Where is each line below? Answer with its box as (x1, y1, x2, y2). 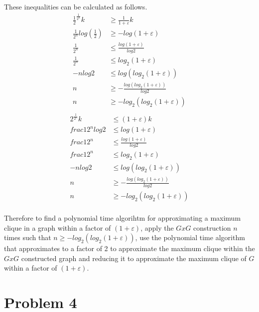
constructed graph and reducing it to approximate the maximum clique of (21, 253, 247, 263)
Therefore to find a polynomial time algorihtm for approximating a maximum (4, 212, 241, 223)
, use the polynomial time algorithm (135, 232, 245, 243)
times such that (4, 232, 51, 243)
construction (193, 222, 231, 233)
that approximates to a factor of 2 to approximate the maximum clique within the (4, 243, 255, 254)
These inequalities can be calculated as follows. (4, 1, 147, 11)
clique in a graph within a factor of (4, 222, 111, 233)
